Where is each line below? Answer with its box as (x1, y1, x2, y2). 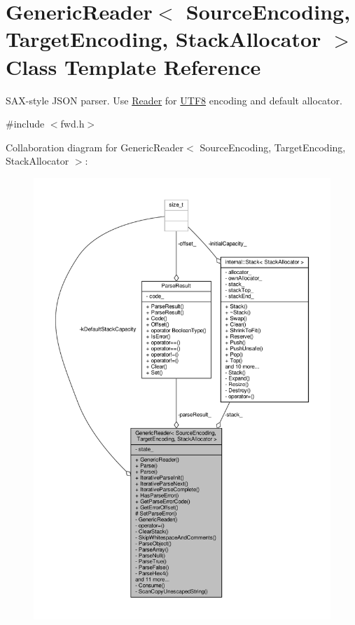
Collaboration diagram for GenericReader (6, 139, 184, 154)
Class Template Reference (6, 52, 261, 81)
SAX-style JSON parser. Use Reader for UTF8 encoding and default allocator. (6, 92, 342, 107)
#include (6, 116, 45, 131)
